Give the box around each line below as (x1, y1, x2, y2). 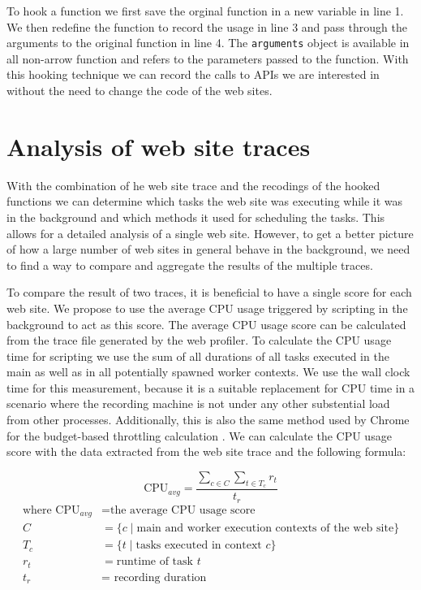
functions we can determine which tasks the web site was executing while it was (6, 193, 403, 210)
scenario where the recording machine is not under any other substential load (6, 395, 390, 412)
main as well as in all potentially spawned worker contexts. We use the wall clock (6, 363, 410, 380)
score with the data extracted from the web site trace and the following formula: (6, 443, 406, 460)
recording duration (114, 571, 207, 583)
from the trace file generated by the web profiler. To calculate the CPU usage (6, 332, 392, 349)
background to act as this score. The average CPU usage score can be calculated (6, 315, 406, 332)
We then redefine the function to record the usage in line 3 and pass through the (6, 18, 407, 35)
